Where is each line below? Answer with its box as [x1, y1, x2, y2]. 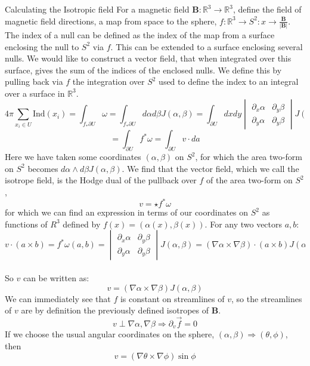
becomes [27, 162, 58, 174]
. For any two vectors [204, 217, 283, 230]
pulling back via [5, 75, 63, 88]
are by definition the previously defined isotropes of [21, 304, 209, 316]
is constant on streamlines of [120, 292, 225, 305]
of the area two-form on [206, 174, 293, 186]
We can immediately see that [5, 292, 111, 305]
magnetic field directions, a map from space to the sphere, [5, 14, 217, 27]
